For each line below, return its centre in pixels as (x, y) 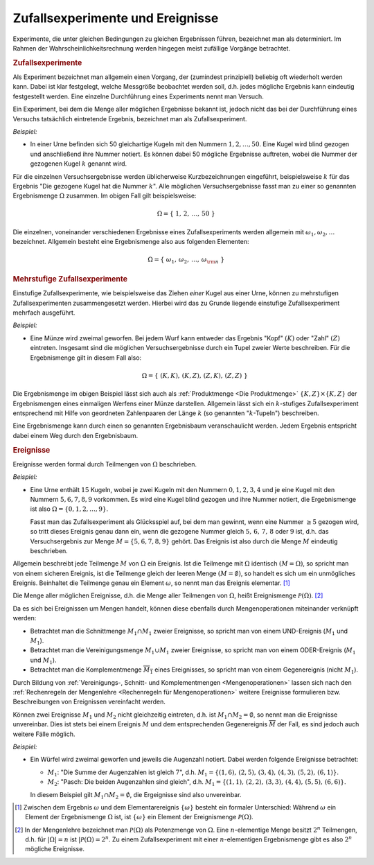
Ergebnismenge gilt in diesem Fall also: (86, 358)
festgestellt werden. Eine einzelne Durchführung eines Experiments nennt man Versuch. (139, 96)
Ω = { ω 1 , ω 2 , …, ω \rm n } (186, 261)
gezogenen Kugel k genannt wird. (79, 164)
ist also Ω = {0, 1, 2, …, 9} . (69, 509)
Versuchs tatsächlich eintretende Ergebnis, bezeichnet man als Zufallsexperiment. (130, 119)
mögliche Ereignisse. (55, 849)
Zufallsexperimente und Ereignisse (116, 18)
